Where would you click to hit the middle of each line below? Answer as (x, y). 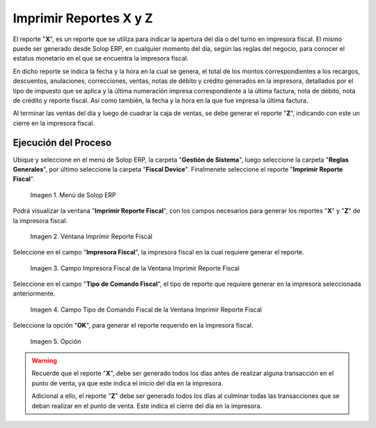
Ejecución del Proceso (62, 143)
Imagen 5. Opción (56, 341)
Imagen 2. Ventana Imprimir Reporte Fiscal (91, 236)
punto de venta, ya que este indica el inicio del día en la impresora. (127, 383)
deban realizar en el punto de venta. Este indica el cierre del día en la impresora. (147, 406)
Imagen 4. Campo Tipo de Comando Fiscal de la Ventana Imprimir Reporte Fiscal (146, 309)
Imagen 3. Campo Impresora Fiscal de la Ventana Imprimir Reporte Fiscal (135, 268)
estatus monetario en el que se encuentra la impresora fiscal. (101, 59)
